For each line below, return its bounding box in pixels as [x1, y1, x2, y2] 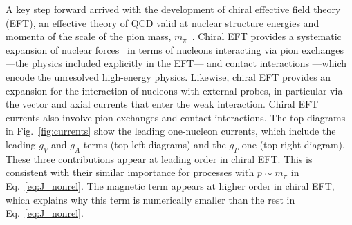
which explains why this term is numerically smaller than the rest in [6, 192, 295, 206]
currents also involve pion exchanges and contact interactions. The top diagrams [6, 110, 346, 124]
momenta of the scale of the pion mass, [6, 29, 172, 43]
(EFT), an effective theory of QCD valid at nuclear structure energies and [6, 15, 319, 30]
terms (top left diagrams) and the [83, 137, 226, 151]
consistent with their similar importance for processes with [6, 165, 254, 179]
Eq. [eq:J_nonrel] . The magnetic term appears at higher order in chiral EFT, [6, 178, 335, 193]
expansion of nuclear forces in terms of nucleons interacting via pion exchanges [6, 42, 344, 57]
